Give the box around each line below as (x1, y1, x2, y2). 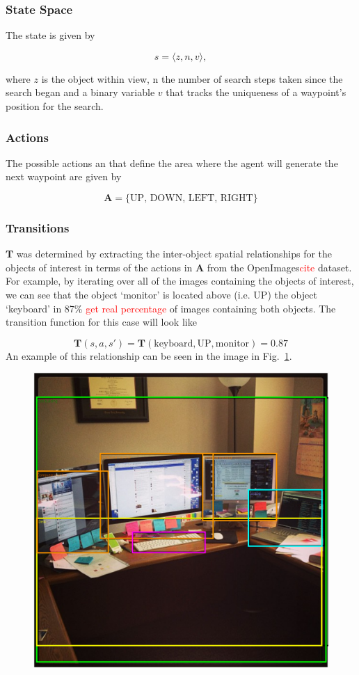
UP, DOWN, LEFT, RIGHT (130, 193, 253, 203)
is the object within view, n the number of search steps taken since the (41, 71, 343, 86)
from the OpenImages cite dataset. (207, 260, 352, 274)
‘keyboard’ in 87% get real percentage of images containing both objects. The (6, 301, 336, 315)
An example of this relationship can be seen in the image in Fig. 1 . (6, 348, 292, 363)
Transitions (6, 219, 70, 236)
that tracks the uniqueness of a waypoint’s (166, 85, 346, 100)
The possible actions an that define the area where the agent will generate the (6, 155, 338, 170)
